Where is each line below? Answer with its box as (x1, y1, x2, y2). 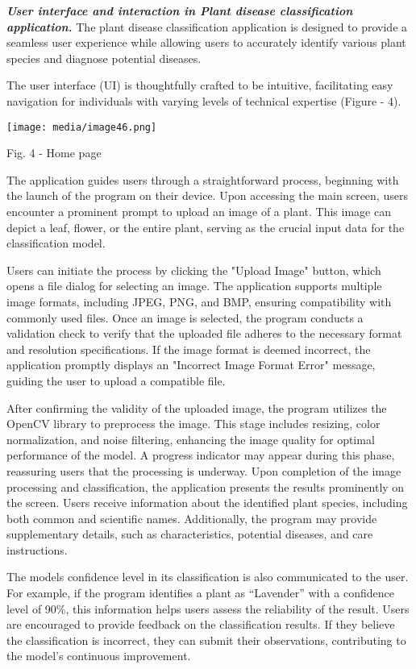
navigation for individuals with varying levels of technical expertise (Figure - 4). (6, 92, 401, 109)
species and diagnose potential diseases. (6, 49, 202, 66)
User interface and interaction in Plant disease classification (6, 2, 353, 19)
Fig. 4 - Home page (6, 144, 102, 161)
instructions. (6, 541, 68, 558)
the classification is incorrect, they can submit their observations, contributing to (6, 631, 406, 648)
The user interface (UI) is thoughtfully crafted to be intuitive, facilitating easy (6, 77, 393, 93)
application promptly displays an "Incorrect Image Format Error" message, (6, 356, 376, 373)
